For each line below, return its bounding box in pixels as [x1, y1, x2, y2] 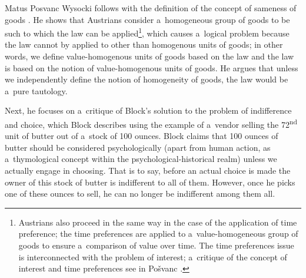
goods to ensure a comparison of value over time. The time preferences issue [18, 239, 294, 251]
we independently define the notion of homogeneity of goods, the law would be [5, 73, 288, 85]
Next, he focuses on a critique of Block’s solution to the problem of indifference [5, 104, 292, 117]
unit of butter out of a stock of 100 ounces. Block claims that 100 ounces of [5, 130, 278, 142]
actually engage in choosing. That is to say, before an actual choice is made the [5, 164, 291, 177]
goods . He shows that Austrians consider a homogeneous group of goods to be [5, 13, 290, 25]
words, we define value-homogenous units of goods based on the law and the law [5, 50, 294, 62]
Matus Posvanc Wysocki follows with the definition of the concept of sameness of [5, 2, 297, 14]
